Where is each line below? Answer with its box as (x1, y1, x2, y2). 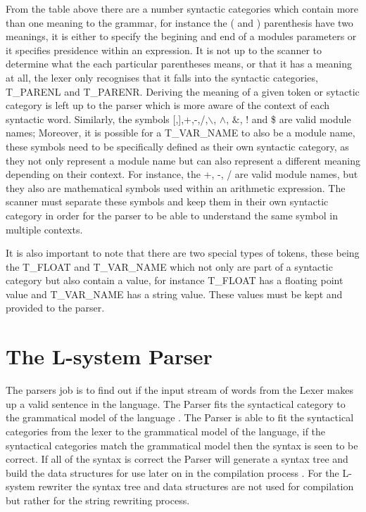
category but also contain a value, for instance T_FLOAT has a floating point (6, 273, 343, 288)
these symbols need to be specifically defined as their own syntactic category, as (6, 139, 349, 153)
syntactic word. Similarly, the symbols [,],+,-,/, (6, 111, 208, 126)
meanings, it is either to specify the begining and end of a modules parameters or (6, 29, 357, 44)
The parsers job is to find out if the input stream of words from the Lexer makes (6, 383, 353, 397)
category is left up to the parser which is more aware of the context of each (6, 98, 330, 113)
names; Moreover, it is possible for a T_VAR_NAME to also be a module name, (6, 125, 355, 140)
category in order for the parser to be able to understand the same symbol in (6, 207, 338, 222)
